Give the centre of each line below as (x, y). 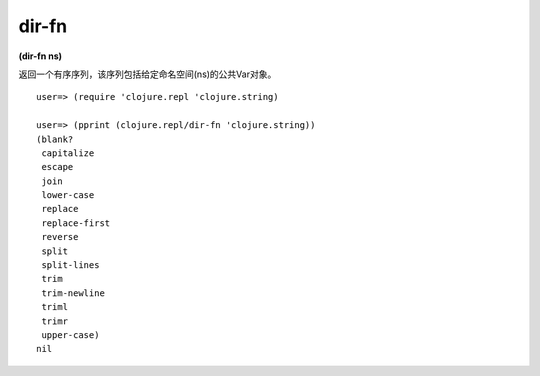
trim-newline (73, 293)
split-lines (70, 265)
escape (57, 167)
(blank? (55, 139)
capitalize (68, 153)
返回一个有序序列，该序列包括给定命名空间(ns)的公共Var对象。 (147, 74)
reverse (60, 237)
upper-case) (70, 334)
